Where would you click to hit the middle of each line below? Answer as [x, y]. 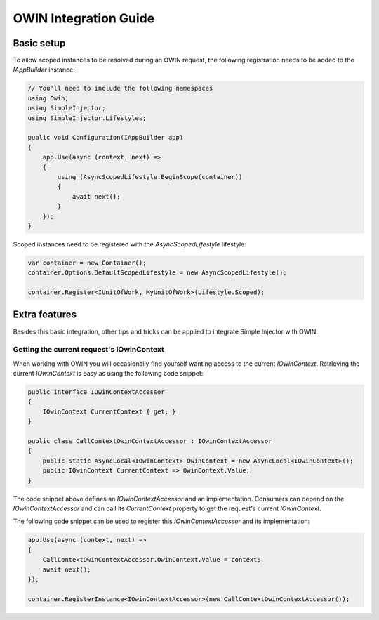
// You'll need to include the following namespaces [120, 88]
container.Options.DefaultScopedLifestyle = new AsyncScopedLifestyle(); [157, 273]
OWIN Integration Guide [84, 18]
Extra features [45, 315]
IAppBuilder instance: [44, 70]
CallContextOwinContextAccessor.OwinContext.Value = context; [152, 560]
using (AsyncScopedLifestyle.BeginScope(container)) [150, 177]
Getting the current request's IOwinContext [89, 350]
